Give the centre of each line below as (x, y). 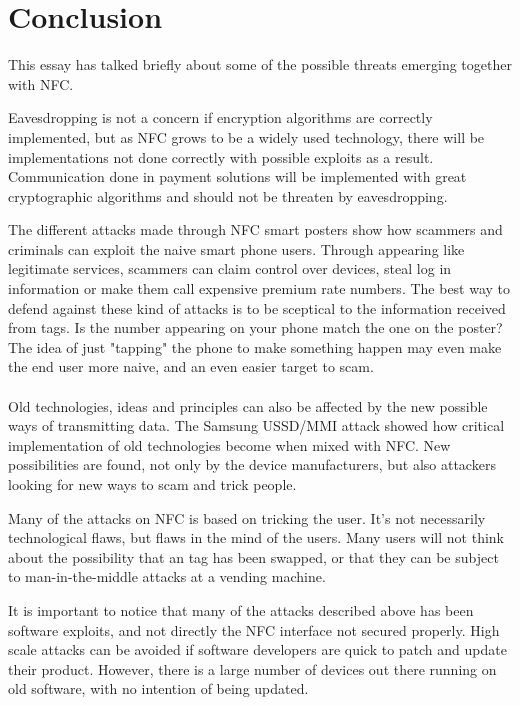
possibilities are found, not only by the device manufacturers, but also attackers (252, 464)
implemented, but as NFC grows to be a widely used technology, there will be (246, 136)
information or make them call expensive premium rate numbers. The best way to (259, 288)
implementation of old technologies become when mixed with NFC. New (229, 444)
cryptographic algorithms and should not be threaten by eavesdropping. (228, 195)
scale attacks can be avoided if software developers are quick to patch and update (257, 649)
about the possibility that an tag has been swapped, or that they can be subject (253, 556)
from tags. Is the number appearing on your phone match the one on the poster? (255, 327)
